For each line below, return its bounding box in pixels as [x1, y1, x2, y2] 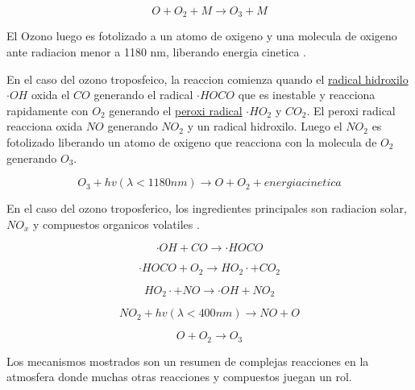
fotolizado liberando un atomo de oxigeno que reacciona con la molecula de [6, 134, 377, 151]
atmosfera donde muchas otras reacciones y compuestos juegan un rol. [6, 368, 352, 385]
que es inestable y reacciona [238, 86, 376, 103]
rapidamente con [6, 102, 89, 118]
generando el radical [93, 86, 193, 103]
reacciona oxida [6, 118, 83, 135]
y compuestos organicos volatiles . [32, 215, 200, 232]
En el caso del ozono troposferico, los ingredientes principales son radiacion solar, [6, 200, 407, 217]
